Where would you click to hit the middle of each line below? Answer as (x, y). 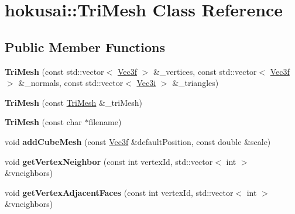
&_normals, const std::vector (71, 83)
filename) (105, 122)
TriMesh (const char (43, 122)
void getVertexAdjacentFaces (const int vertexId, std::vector (119, 192)
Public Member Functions (85, 46)
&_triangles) (195, 83)
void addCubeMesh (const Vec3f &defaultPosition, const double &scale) (138, 141)
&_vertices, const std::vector (205, 71)
